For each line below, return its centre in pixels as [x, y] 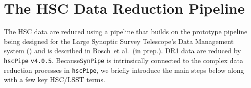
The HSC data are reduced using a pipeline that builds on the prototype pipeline [126, 32]
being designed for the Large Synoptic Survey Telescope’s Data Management [119, 41]
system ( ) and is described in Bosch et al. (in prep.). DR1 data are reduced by [123, 51]
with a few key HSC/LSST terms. [55, 79]
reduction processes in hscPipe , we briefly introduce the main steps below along [124, 70]
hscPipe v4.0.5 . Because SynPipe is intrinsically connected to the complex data [124, 60]
